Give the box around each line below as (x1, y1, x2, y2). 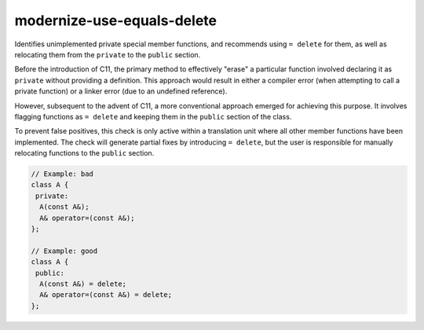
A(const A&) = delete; (39, 279, 127, 288)
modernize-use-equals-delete (14, 12, 217, 29)
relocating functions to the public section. (14, 148, 155, 158)
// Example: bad (31, 170, 94, 178)
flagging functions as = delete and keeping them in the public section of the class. (14, 112, 292, 121)
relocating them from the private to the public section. (14, 49, 201, 59)
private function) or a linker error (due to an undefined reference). (14, 86, 228, 96)
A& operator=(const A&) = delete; (39, 291, 173, 299)
